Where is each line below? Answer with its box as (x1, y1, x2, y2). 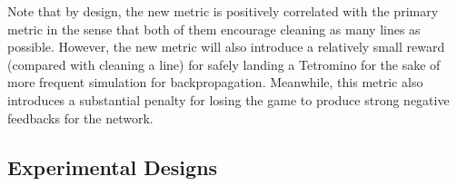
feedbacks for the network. (7, 108, 154, 127)
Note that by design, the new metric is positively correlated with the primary (7, 2, 439, 20)
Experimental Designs (7, 152, 218, 181)
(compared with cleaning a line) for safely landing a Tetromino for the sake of (7, 54, 441, 73)
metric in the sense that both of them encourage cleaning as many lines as (7, 19, 421, 38)
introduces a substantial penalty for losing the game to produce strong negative (7, 90, 450, 109)
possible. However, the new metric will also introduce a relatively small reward (7, 37, 445, 56)
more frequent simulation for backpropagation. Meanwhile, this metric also (7, 73, 423, 92)
